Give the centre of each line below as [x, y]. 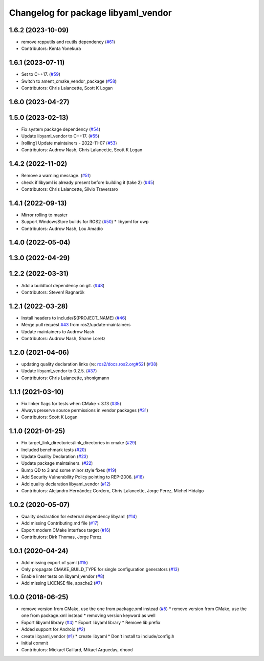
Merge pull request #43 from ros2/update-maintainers [76, 325]
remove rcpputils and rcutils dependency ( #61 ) [68, 42]
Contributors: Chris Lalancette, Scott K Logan [67, 88]
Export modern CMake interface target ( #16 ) [66, 530]
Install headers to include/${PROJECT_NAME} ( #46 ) [74, 318]
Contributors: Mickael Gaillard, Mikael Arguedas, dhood [77, 650]
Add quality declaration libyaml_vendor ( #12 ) [66, 484]
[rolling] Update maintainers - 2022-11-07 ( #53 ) [69, 143]
